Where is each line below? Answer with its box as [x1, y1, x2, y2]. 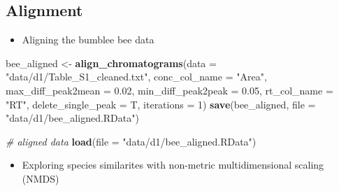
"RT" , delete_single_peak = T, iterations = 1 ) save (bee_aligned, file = [6, 97, 316, 111]
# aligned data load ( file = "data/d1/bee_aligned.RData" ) [6, 134, 257, 148]
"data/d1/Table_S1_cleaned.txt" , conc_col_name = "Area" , [6, 69, 267, 84]
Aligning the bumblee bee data [22, 32, 154, 47]
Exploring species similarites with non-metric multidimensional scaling [22, 157, 324, 172]
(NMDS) [22, 171, 59, 185]
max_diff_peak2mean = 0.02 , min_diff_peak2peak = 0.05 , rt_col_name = [6, 83, 333, 97]
